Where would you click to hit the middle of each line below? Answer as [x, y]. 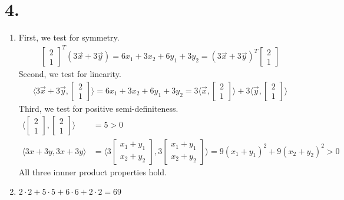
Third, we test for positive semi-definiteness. [98, 108]
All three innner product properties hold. [92, 171]
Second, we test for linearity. [70, 74]
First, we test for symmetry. [69, 37]
